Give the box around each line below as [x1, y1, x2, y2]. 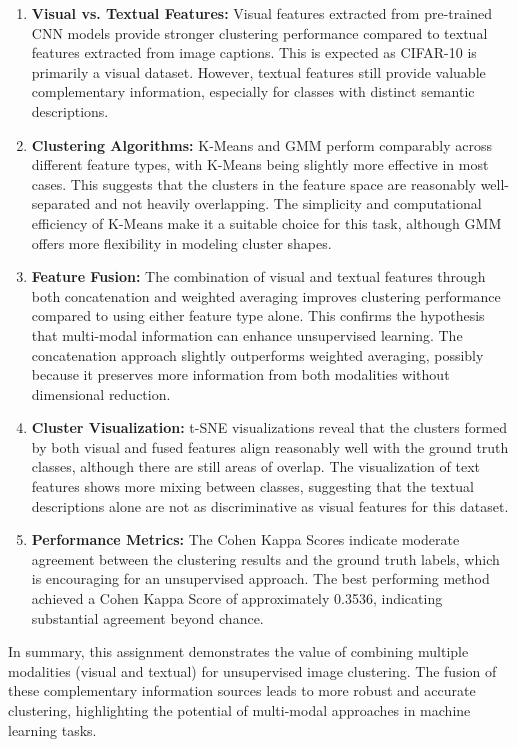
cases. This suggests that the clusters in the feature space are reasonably [31, 173, 476, 194]
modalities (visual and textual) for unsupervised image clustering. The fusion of [8, 660, 497, 681]
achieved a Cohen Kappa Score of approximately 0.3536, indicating [31, 588, 443, 609]
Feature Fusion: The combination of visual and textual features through [31, 266, 486, 287]
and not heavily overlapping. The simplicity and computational [94, 193, 482, 214]
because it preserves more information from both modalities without [31, 364, 450, 385]
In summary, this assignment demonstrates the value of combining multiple [8, 641, 469, 662]
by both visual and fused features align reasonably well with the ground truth [31, 436, 509, 457]
